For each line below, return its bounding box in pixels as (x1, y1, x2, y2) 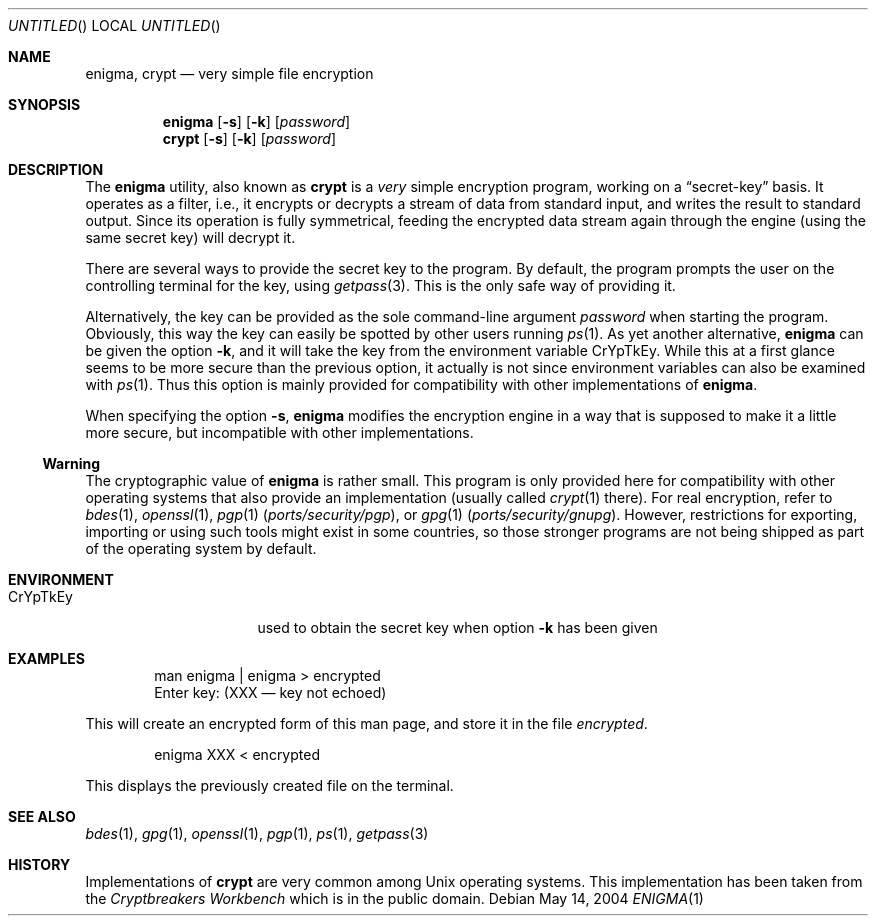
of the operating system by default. (85, 540, 317, 557)
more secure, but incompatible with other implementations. (85, 424, 474, 441)
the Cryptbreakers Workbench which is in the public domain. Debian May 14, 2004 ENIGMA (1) (85, 890, 704, 907)
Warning (42, 455, 101, 472)
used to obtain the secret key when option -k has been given (257, 619, 658, 636)
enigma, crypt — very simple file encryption (85, 65, 374, 82)
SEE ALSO (8, 808, 76, 825)
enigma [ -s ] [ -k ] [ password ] (162, 113, 351, 130)
